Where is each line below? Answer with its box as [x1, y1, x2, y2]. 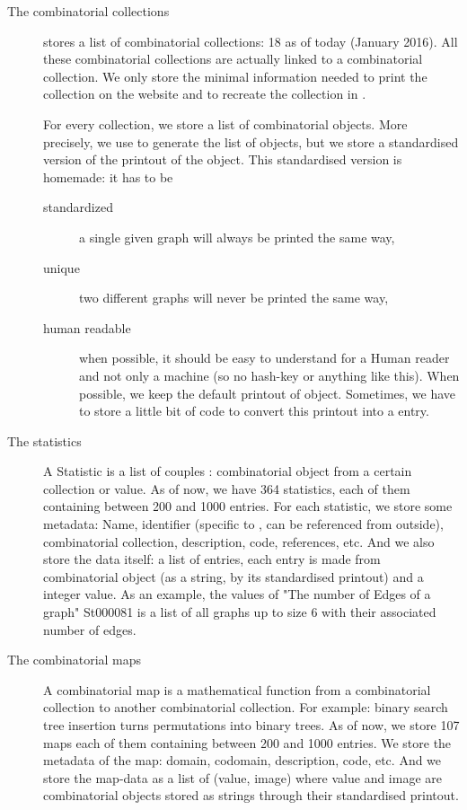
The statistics [7, 431, 82, 450]
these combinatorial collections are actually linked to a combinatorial [43, 49, 423, 68]
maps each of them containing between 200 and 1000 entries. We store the [43, 733, 452, 752]
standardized [43, 198, 113, 216]
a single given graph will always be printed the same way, [79, 227, 395, 246]
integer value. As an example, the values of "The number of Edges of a [43, 585, 431, 603]
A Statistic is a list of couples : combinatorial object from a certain [43, 462, 412, 480]
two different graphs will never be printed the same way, [79, 288, 389, 307]
